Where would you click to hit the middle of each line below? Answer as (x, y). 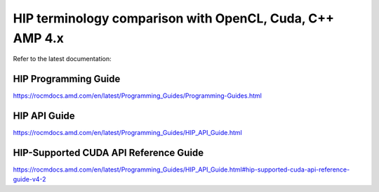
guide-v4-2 (29, 179)
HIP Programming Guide (67, 79)
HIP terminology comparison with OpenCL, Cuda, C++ (174, 18)
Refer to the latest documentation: (62, 59)
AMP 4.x (39, 38)
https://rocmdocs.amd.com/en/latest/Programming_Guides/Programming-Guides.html (138, 96)
